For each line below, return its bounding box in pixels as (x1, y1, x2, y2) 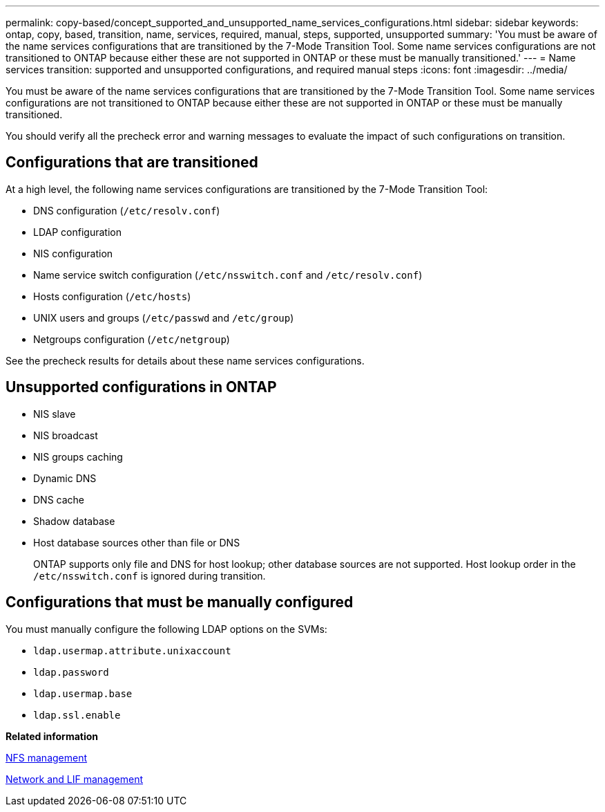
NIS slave (33, 407, 76, 420)
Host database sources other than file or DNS (33, 536, 240, 548)
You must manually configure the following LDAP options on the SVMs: (6, 622, 327, 635)
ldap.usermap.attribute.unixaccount (33, 645, 231, 656)
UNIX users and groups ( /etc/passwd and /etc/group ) (33, 311, 294, 324)
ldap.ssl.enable (33, 709, 121, 721)
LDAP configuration (33, 225, 122, 238)
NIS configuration (33, 247, 113, 259)
